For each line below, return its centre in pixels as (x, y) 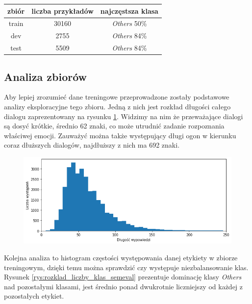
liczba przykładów (63, 11)
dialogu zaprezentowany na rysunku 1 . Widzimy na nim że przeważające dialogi (124, 116)
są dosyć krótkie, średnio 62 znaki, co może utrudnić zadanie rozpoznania (114, 126)
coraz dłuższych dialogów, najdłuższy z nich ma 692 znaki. (92, 145)
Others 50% (129, 23)
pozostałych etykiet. (34, 296)
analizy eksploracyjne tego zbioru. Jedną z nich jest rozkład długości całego (117, 106)
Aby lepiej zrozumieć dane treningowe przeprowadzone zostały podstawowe (117, 97)
